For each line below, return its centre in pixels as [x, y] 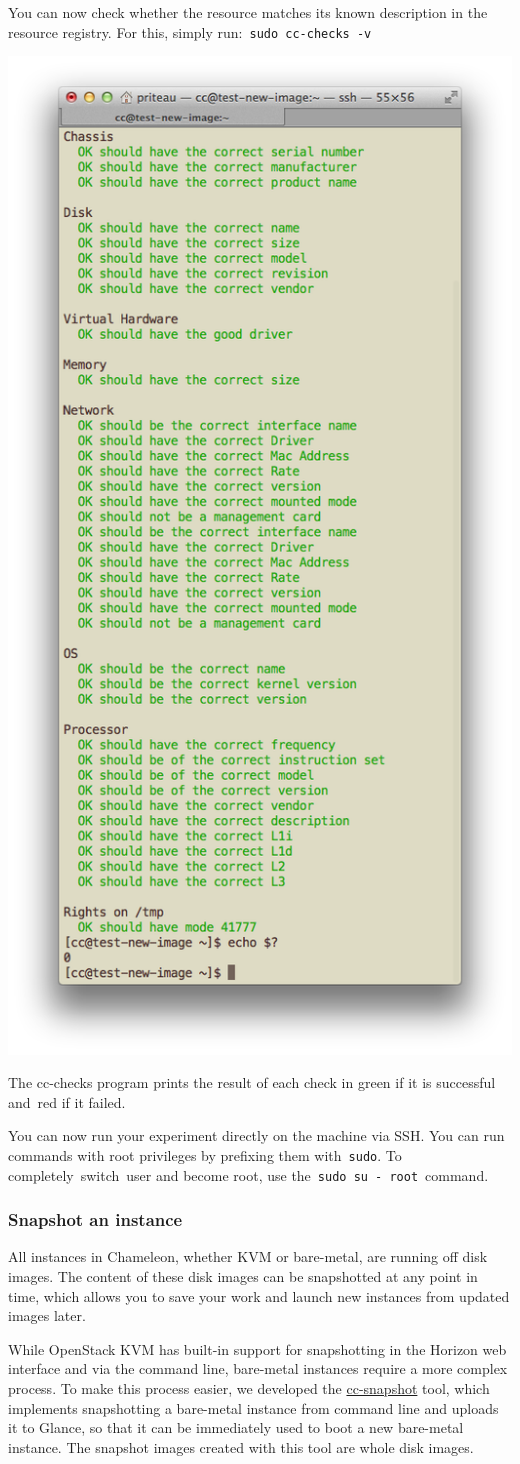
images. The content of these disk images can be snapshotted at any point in [243, 1276]
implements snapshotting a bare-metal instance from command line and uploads [253, 1407]
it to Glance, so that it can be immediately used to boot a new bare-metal [236, 1427]
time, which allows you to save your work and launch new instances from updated [259, 1295]
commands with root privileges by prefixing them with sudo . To [205, 1154]
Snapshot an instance [95, 1219]
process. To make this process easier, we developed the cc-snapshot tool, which [249, 1387]
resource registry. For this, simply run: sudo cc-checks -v [190, 31]
